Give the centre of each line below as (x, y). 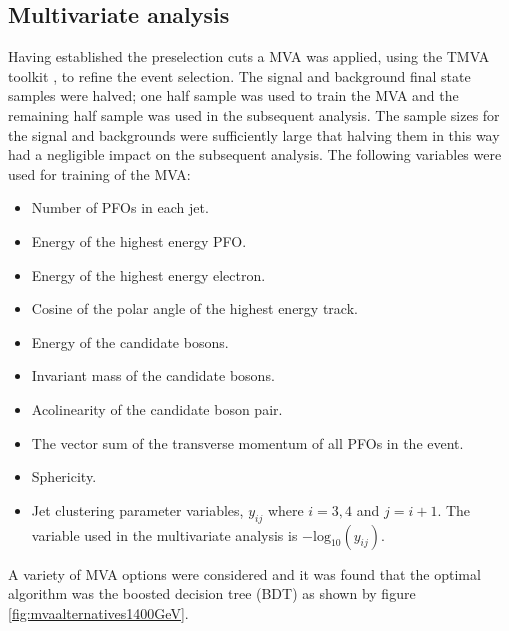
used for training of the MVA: (99, 173)
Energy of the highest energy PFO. (139, 240)
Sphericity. (64, 476)
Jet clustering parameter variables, (137, 509)
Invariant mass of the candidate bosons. (153, 375)
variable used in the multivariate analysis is (164, 534)
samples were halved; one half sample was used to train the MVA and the (233, 95)
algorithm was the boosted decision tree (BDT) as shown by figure (212, 593)
